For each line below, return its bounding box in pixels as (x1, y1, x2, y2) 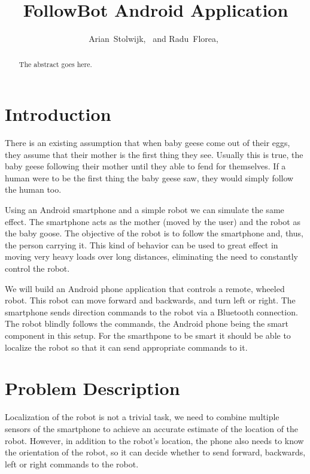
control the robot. (5, 262, 70, 275)
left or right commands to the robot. (5, 457, 139, 470)
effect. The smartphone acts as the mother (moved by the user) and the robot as (5, 215, 300, 227)
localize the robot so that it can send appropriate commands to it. (5, 341, 248, 353)
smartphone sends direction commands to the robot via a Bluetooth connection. (5, 305, 298, 318)
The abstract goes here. (19, 59, 92, 69)
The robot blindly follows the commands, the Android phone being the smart (5, 317, 289, 330)
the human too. (5, 183, 62, 196)
